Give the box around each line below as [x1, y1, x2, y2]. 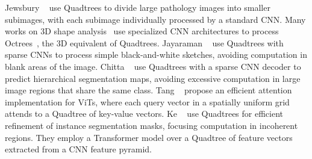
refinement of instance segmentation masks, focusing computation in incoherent [5, 119, 298, 131]
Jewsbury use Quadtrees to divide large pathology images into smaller [5, 1, 270, 13]
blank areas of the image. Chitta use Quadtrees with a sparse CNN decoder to [5, 60, 301, 72]
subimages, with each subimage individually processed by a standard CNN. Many [5, 13, 306, 25]
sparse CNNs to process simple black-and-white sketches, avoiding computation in [5, 48, 307, 61]
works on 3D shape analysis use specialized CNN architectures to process [5, 25, 279, 37]
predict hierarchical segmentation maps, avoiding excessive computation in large [5, 72, 301, 84]
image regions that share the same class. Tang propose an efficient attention [5, 84, 292, 96]
